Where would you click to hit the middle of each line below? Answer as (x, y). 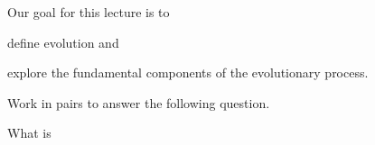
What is (29, 133)
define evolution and (63, 42)
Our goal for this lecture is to (89, 12)
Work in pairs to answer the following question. (139, 102)
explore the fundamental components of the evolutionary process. (188, 72)
